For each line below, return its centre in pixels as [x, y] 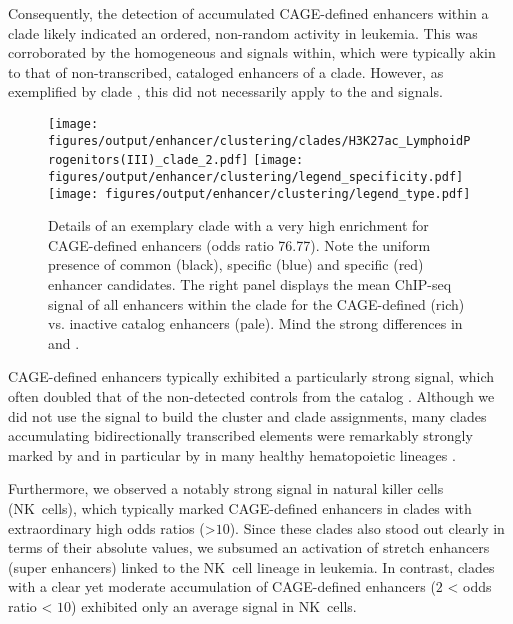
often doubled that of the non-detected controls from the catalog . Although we [251, 396]
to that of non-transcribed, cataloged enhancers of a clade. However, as [226, 71]
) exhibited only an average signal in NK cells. [214, 605]
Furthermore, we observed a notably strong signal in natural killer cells [226, 488]
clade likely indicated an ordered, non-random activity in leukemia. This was [243, 32]
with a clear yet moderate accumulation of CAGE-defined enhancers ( [222, 586]
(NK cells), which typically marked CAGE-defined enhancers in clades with [240, 507]
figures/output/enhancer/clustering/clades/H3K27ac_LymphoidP [259, 140]
